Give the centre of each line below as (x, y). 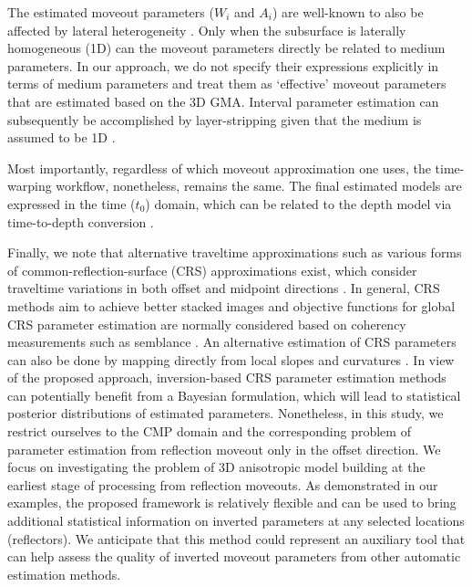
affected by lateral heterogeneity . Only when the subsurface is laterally (207, 30)
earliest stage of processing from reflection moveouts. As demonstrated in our (223, 484)
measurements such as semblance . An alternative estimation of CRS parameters (232, 342)
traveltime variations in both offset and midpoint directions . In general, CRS (224, 288)
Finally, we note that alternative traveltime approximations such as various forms (235, 252)
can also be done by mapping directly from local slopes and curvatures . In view (231, 359)
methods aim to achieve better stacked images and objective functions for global (231, 305)
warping (30, 186)
